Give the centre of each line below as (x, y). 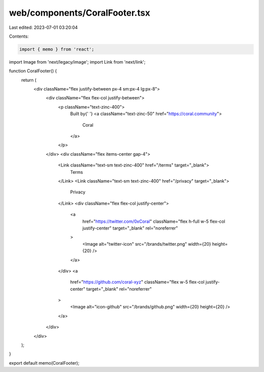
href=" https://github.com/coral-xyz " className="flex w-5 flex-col (137, 282)
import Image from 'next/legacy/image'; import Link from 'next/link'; (77, 62)
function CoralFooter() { (33, 71)
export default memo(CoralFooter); (44, 363)
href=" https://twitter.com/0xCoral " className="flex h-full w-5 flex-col (154, 221)
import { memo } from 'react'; (57, 49)
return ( (29, 80)
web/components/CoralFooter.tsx (80, 13)
